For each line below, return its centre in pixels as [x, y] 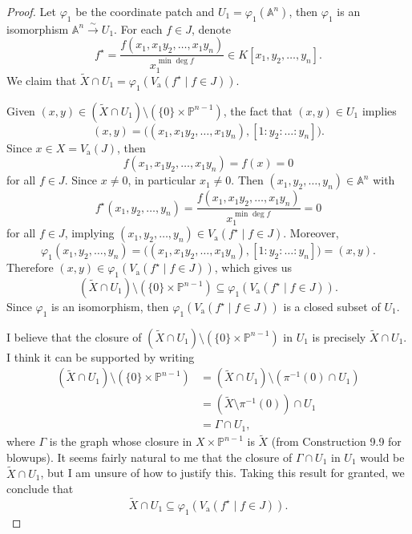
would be [382, 457]
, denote [211, 28]
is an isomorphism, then [110, 307]
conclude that [40, 489]
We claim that [42, 80]
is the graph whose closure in [121, 441]
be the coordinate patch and [145, 11]
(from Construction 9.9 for [336, 441]
